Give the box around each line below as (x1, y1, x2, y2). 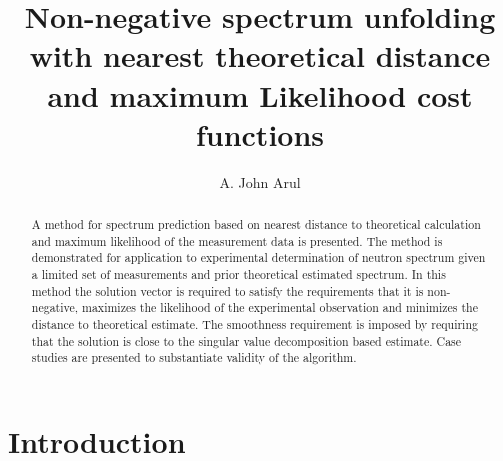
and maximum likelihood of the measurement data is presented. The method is (31, 232, 443, 249)
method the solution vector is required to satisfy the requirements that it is (31, 282, 424, 299)
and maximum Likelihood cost (47, 74, 473, 115)
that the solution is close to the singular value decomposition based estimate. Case (31, 332, 462, 349)
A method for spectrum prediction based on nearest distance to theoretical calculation (31, 216, 481, 233)
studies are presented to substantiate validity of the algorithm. (31, 349, 357, 366)
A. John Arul (219, 171, 301, 192)
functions (195, 113, 325, 154)
